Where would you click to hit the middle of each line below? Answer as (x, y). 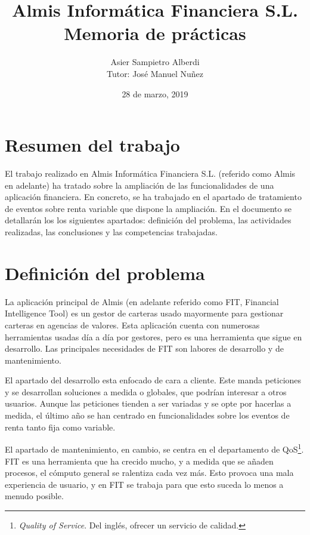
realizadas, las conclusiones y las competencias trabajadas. (111, 232)
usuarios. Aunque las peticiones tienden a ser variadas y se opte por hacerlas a (148, 403)
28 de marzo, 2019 (155, 93)
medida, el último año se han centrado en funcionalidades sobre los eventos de (147, 415)
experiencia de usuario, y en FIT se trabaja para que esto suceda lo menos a (144, 484)
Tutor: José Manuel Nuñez (155, 73)
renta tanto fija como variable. (60, 427)
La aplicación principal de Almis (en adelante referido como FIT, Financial (142, 301)
